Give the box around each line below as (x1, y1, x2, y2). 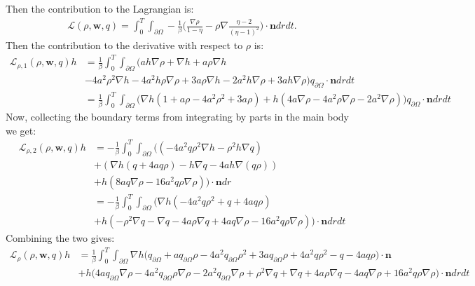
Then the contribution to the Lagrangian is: (6, 1, 194, 15)
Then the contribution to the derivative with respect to (6, 38, 243, 52)
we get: (6, 123, 36, 137)
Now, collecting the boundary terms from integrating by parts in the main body (6, 109, 349, 124)
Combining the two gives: (6, 231, 115, 245)
